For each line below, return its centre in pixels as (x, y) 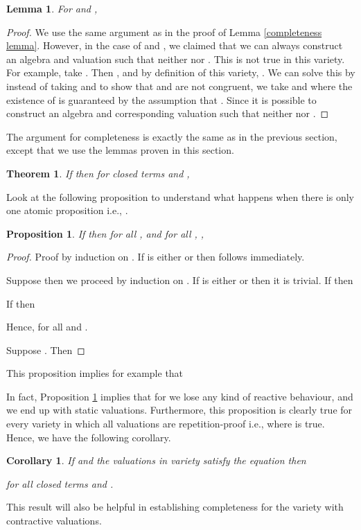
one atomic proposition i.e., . (67, 210)
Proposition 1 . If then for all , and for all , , (105, 233)
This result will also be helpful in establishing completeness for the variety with (175, 507)
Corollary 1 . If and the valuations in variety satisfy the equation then (156, 460)
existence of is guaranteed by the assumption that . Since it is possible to (161, 99)
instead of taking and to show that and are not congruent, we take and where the (179, 86)
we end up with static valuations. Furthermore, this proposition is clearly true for (179, 410)
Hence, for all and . (47, 327)
